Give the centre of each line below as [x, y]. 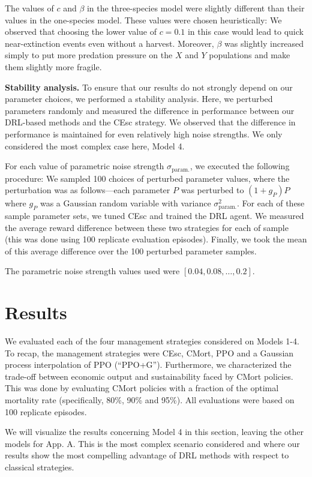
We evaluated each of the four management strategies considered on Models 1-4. [152, 341]
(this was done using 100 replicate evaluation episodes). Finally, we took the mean [156, 239]
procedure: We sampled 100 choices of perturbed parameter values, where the [147, 178]
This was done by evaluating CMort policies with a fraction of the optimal [142, 388]
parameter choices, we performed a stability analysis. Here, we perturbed [139, 99]
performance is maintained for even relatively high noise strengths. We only [144, 133]
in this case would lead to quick [245, 31]
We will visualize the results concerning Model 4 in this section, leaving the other [154, 432]
